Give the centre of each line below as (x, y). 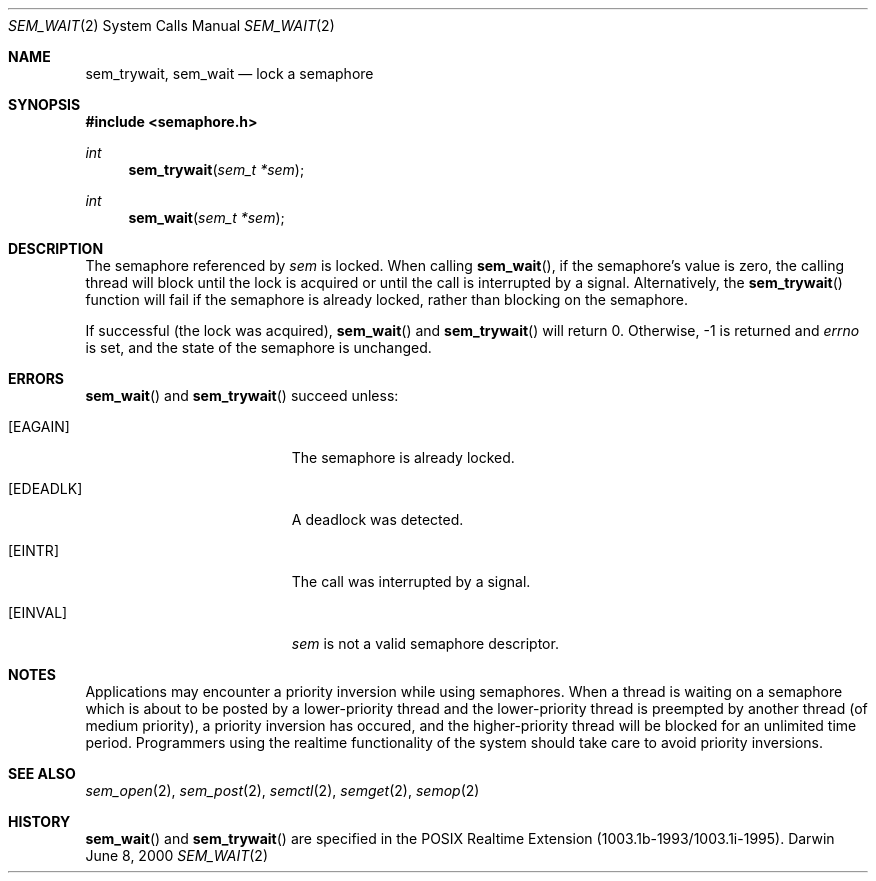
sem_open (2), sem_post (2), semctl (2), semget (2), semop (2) (282, 790)
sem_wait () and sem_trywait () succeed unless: (242, 395)
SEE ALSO (42, 773)
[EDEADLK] (45, 488)
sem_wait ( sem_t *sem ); (206, 217)
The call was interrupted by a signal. (411, 581)
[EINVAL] (38, 612)
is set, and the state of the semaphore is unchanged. (258, 347)
